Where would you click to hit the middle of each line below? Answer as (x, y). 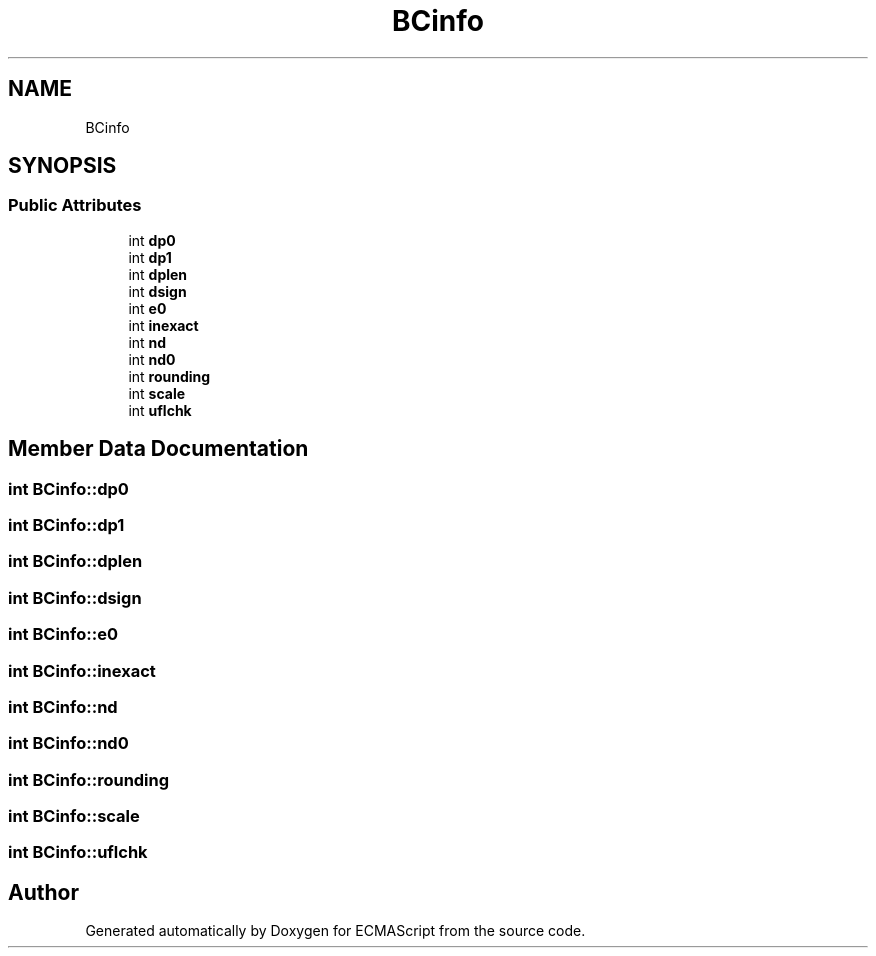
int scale (157, 393)
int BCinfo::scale (74, 816)
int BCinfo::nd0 (68, 743)
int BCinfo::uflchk (78, 852)
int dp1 (150, 257)
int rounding (169, 376)
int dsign (157, 291)
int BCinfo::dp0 (68, 488)
